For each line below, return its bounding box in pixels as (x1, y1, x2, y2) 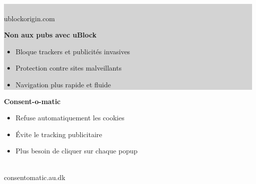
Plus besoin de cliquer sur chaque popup (15, 146, 138, 156)
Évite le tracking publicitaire (15, 129, 102, 139)
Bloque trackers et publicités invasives (15, 46, 130, 56)
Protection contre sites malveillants (15, 63, 122, 73)
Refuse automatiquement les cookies (15, 112, 125, 123)
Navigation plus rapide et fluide (15, 79, 111, 89)
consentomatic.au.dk (4, 172, 65, 182)
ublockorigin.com (4, 13, 55, 23)
